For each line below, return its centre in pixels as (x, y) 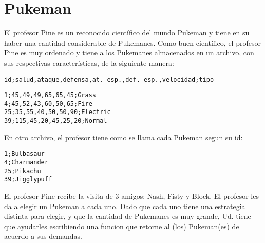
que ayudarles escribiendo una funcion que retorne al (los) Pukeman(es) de (122, 226)
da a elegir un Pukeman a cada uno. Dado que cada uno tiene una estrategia (125, 206)
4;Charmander (26, 163)
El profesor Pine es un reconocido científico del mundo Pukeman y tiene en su (127, 33)
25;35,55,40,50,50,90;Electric (58, 112)
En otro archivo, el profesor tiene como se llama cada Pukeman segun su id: (124, 137)
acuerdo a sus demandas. (43, 236)
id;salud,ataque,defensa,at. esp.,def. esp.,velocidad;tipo (109, 79)
